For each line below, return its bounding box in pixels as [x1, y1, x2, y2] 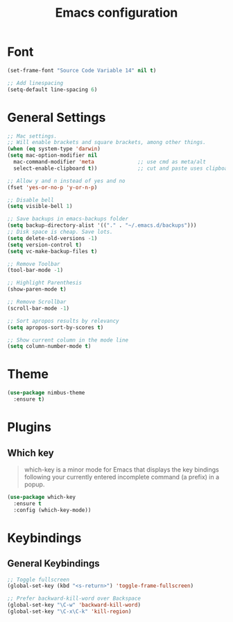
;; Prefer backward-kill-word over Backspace [7, 595, 141, 603]
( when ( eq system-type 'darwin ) [7, 145, 101, 152]
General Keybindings [7, 558, 101, 570]
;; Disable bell [7, 196, 54, 203]
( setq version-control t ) [7, 241, 82, 248]
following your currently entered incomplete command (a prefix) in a [24, 472, 220, 481]
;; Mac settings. [7, 132, 58, 140]
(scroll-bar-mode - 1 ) [7, 305, 70, 312]
